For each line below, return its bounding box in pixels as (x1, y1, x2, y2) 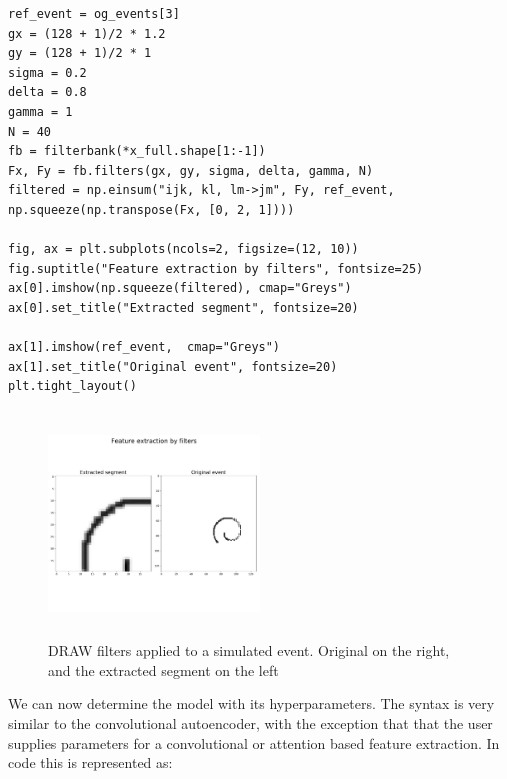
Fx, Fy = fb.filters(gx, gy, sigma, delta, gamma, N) (8, 163, 374, 178)
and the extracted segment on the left (48, 659, 279, 680)
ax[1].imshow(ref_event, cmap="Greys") (8, 340, 281, 355)
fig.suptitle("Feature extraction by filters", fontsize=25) (8, 261, 424, 276)
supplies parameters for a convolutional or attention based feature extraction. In (8, 732, 500, 753)
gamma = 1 (8, 104, 73, 119)
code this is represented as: (8, 752, 173, 773)
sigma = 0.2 (8, 65, 87, 80)
